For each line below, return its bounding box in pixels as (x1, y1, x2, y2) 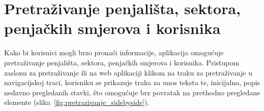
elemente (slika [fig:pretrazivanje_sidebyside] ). (4, 97, 150, 107)
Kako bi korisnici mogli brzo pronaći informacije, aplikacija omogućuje (4, 47, 224, 58)
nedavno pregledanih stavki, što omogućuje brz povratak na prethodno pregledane (4, 87, 260, 97)
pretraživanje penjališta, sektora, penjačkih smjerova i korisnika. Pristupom (4, 57, 240, 67)
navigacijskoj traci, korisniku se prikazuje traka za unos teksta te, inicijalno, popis (4, 77, 260, 88)
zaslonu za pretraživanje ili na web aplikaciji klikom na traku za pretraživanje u (4, 67, 252, 78)
